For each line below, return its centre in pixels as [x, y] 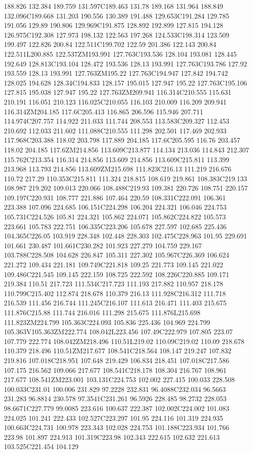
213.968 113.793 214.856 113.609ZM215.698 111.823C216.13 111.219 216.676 [118, 169]
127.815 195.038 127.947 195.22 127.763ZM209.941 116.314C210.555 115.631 [118, 92]
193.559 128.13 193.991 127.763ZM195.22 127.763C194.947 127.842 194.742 [116, 73]
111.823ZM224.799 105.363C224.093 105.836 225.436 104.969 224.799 [107, 322]
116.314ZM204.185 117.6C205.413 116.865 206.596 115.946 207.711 [104, 111]
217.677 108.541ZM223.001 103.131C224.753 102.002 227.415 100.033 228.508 [119, 379]
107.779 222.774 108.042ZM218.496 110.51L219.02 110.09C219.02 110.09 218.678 [124, 341]
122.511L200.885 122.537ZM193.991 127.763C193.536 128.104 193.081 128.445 [120, 54]
